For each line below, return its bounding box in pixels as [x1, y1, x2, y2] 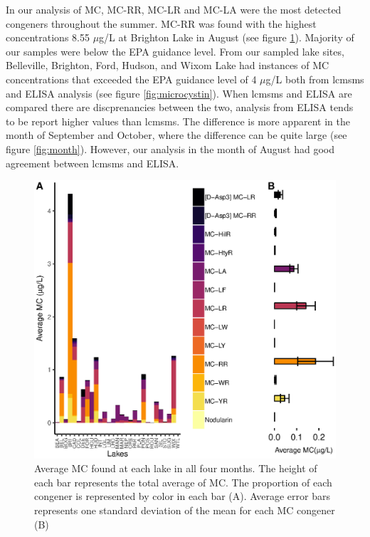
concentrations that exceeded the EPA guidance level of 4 [6, 71, 257, 86]
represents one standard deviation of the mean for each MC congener [34, 502, 335, 517]
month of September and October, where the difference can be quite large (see [6, 127, 347, 142]
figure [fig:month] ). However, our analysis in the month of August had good [6, 141, 335, 156]
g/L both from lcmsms [265, 71, 364, 86]
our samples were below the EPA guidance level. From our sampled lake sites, [6, 43, 344, 58]
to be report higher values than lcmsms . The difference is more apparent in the [6, 113, 350, 128]
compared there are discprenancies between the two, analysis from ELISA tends [6, 100, 354, 115]
